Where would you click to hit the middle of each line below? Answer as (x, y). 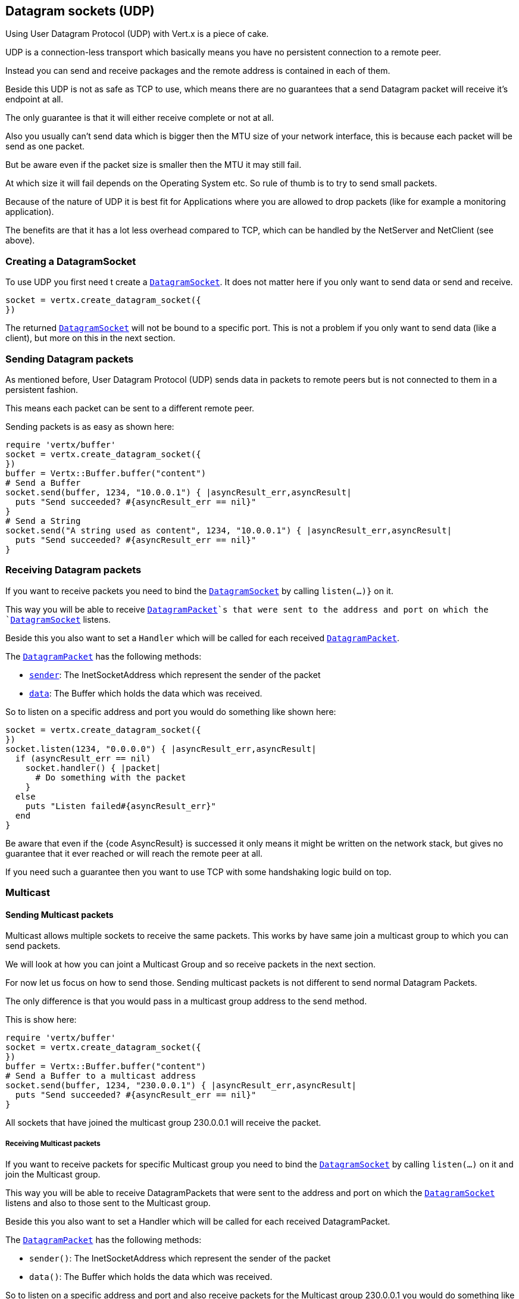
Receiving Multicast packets (53, 1143)
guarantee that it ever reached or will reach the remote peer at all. (134, 853)
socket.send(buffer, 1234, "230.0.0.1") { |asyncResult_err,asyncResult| (181, 1086)
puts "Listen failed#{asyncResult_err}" (121, 806)
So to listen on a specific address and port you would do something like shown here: (171, 711)
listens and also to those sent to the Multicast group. (108, 1203)
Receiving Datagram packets (74, 570)
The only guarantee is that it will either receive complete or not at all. (140, 118)
